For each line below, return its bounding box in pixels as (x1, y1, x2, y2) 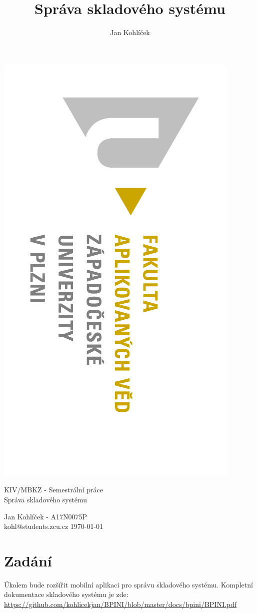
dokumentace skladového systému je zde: (4, 589, 128, 599)
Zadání (4, 550, 52, 570)
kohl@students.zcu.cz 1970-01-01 (4, 521, 103, 531)
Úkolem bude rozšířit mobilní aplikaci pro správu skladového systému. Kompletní (4, 579, 253, 589)
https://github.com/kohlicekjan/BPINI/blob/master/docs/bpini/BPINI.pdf (4, 599, 237, 609)
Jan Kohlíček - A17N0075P (4, 511, 87, 521)
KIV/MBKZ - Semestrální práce (4, 484, 103, 495)
